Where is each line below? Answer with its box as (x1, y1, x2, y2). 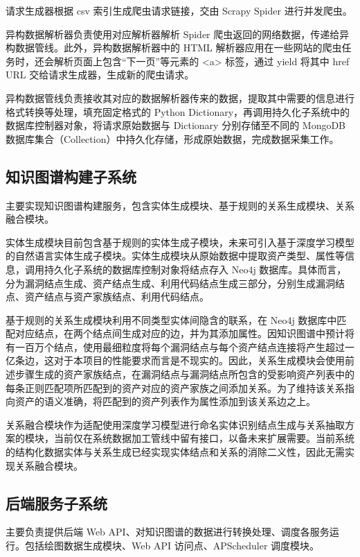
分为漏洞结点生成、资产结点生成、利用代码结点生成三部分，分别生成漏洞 (6, 275, 335, 290)
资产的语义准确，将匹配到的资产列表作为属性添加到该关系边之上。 (15, 394, 316, 409)
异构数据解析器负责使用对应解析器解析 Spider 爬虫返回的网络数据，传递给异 (6, 26, 350, 41)
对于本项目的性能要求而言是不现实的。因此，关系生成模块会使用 (53, 353, 345, 368)
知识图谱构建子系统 (6, 165, 136, 187)
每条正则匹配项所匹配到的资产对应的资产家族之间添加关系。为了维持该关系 (6, 380, 345, 395)
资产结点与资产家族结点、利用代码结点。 (24, 289, 209, 304)
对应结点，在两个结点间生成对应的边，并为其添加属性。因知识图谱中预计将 (15, 326, 354, 341)
